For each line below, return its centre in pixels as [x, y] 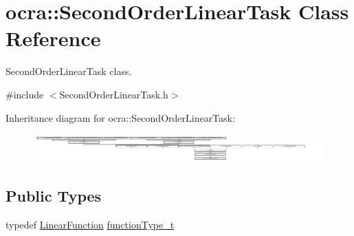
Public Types [54, 195]
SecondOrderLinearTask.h [114, 94]
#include [25, 94]
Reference [53, 38]
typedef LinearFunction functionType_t [90, 224]
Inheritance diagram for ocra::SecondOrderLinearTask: [120, 117]
